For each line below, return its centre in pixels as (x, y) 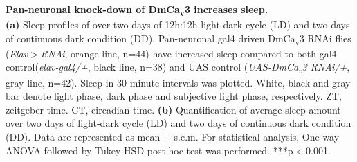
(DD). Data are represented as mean (83, 136)
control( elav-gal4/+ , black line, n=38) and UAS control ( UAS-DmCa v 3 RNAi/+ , (178, 68)
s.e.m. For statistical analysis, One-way (257, 136)
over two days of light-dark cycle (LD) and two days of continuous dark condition (178, 123)
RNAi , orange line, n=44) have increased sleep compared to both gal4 (189, 53)
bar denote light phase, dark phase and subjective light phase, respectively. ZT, (174, 96)
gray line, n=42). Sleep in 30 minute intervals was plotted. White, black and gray (178, 82)
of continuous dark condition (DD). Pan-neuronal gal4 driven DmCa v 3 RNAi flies (178, 39)
